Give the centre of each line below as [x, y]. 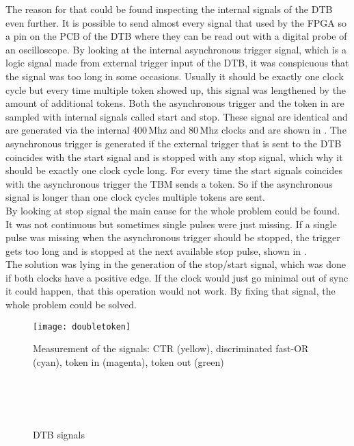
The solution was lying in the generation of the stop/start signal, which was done [176, 264]
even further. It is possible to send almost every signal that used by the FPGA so [176, 22]
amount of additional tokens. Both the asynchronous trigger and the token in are [175, 103]
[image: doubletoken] [82, 326]
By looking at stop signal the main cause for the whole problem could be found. [173, 210]
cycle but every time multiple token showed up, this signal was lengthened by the [176, 89]
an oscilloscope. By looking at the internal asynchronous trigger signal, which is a [176, 49]
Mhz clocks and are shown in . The [273, 130]
